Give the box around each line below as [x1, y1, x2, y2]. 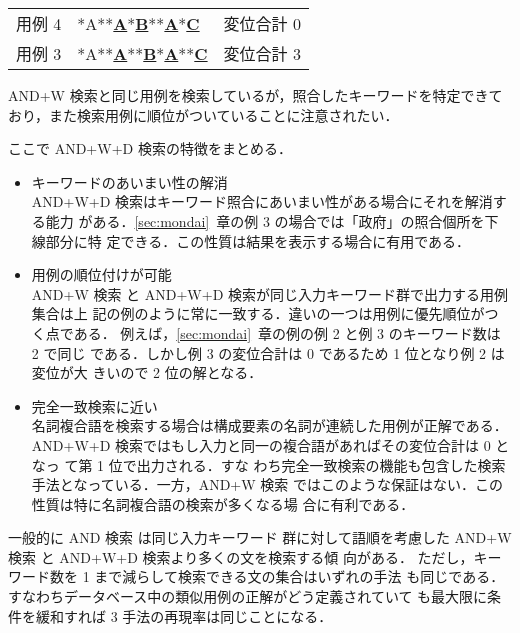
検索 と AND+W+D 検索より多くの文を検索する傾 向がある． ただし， [8, 546, 474, 567]
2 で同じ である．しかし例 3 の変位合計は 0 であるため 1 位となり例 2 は [31, 342, 505, 363]
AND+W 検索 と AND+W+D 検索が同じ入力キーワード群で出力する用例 [31, 283, 508, 304]
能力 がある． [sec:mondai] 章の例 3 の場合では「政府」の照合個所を [45, 210, 485, 231]
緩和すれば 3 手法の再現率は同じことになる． [35, 605, 333, 626]
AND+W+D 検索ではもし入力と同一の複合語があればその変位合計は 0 [31, 434, 491, 455]
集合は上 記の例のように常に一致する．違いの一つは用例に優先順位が [31, 303, 485, 324]
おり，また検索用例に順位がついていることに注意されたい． [8, 104, 399, 125]
